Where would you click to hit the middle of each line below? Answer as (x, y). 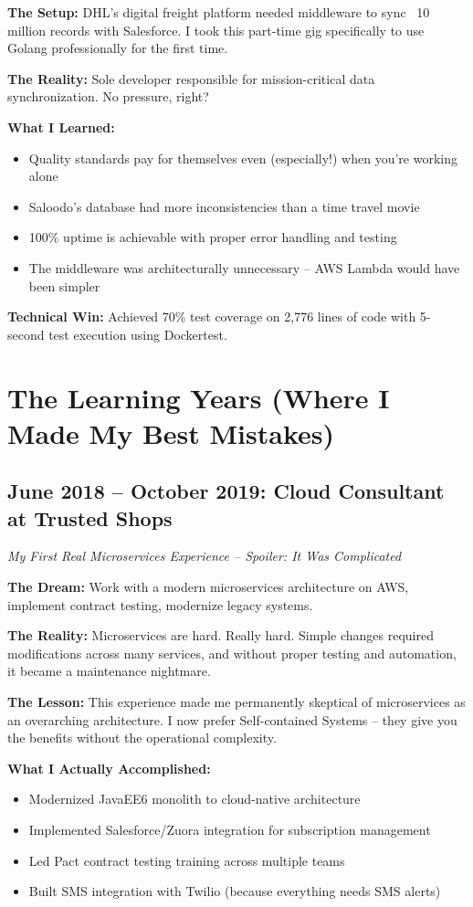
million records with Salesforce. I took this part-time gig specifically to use (216, 30)
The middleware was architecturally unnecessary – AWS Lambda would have (244, 267)
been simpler (64, 285)
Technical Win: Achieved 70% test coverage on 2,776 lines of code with (212, 316)
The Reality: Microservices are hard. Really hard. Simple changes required (221, 635)
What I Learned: (61, 127)
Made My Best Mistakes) (171, 432)
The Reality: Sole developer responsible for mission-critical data (191, 78)
